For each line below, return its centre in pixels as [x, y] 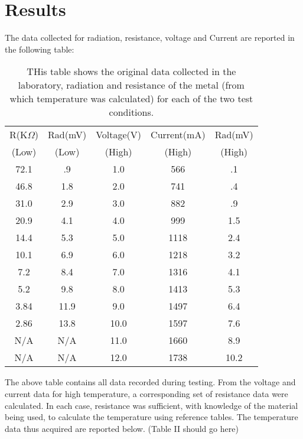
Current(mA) [178, 135]
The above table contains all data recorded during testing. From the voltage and [150, 382]
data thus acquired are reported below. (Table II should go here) [122, 428]
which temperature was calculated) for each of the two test [131, 99]
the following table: [40, 49]
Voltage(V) [119, 135]
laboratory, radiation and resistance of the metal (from [131, 85]
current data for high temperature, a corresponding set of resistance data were [146, 393]
